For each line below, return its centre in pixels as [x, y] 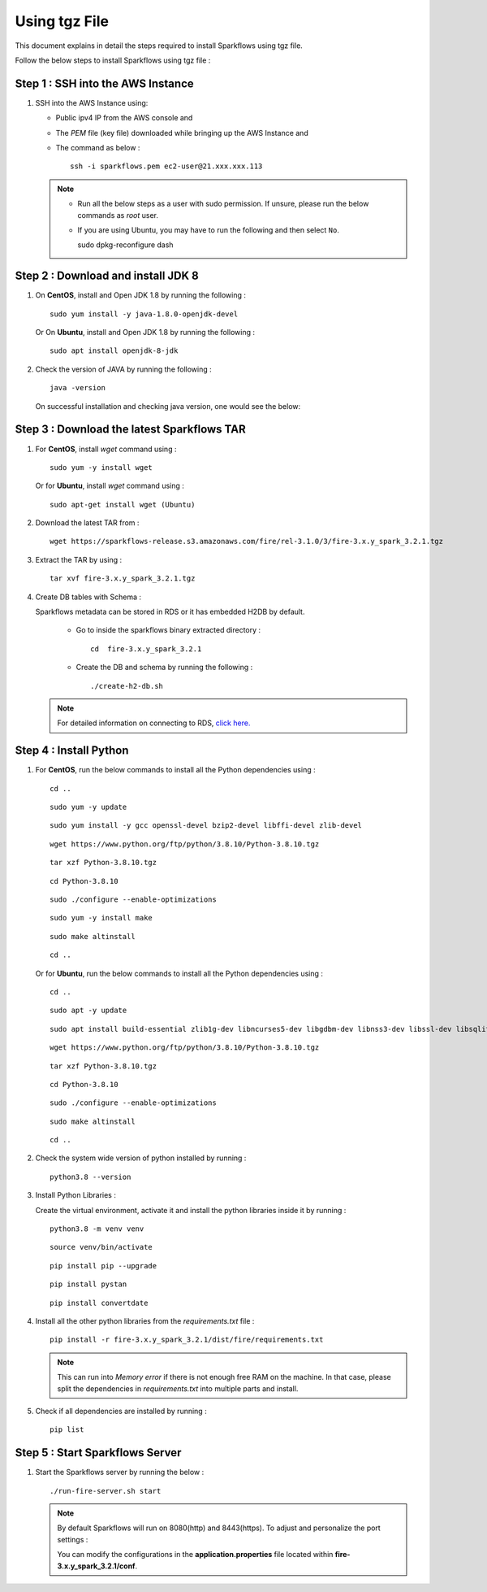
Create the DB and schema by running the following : [164, 668]
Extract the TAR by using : [78, 559]
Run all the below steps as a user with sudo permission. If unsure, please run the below [223, 204]
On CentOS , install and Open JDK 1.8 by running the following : [141, 295]
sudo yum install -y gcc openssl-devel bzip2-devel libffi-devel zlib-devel [206, 826]
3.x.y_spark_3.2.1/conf [96, 1566]
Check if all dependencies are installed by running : [121, 1411]
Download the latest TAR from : [87, 523]
